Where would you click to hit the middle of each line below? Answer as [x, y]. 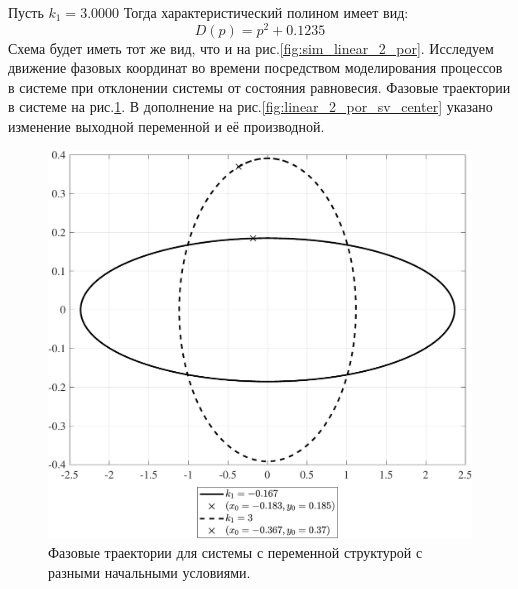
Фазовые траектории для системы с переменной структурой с [235, 552]
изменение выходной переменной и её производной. [166, 126]
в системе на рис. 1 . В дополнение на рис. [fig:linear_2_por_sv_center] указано [250, 106]
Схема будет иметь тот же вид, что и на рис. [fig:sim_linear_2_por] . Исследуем [251, 47]
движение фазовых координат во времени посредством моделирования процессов [255, 67]
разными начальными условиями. [149, 571]
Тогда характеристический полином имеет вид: [266, 12]
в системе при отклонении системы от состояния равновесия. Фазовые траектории [259, 86]
